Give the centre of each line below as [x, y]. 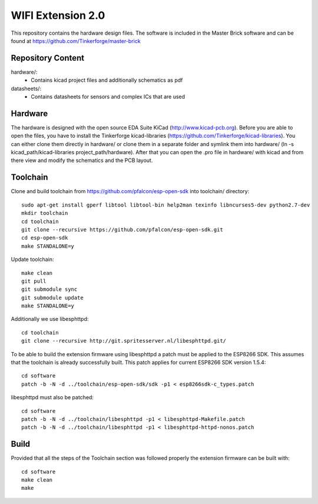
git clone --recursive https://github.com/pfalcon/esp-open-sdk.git [122, 229]
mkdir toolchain [45, 213]
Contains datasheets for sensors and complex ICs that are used [108, 97]
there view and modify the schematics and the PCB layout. [82, 160]
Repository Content [48, 58]
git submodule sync [49, 289]
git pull [34, 281]
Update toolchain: [32, 260]
